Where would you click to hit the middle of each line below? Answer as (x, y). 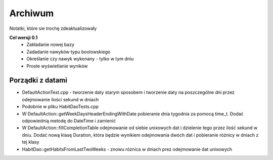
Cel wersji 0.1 (24, 37)
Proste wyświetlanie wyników (57, 66)
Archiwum (32, 13)
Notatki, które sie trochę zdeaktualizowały (53, 28)
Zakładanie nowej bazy (51, 45)
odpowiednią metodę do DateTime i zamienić (69, 121)
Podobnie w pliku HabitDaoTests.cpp (60, 107)
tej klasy (31, 142)
